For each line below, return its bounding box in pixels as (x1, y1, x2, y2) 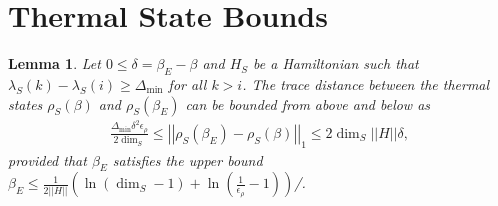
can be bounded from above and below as (185, 93, 431, 114)
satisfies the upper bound (112, 149, 263, 170)
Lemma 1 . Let (8, 53, 101, 74)
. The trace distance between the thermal (242, 73, 490, 94)
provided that (8, 149, 87, 170)
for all (168, 73, 207, 94)
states (8, 93, 43, 114)
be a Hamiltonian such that (253, 53, 419, 74)
